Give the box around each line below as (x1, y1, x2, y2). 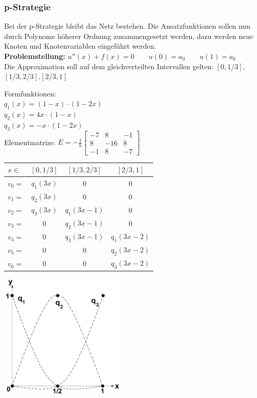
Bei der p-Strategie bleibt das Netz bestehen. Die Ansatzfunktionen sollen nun (4, 21, 250, 31)
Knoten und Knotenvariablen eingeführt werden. (4, 41, 156, 51)
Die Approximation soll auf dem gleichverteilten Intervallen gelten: (4, 61, 213, 71)
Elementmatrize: (4, 136, 56, 147)
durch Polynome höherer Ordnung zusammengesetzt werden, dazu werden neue (4, 30, 253, 41)
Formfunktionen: (4, 88, 56, 98)
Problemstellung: (4, 51, 66, 61)
